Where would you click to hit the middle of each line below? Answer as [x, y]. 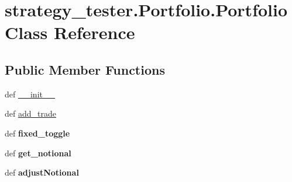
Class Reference [70, 32]
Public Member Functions [85, 69]
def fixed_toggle [37, 133]
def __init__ [30, 94]
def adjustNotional [42, 172]
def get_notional [38, 153]
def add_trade [30, 113]
